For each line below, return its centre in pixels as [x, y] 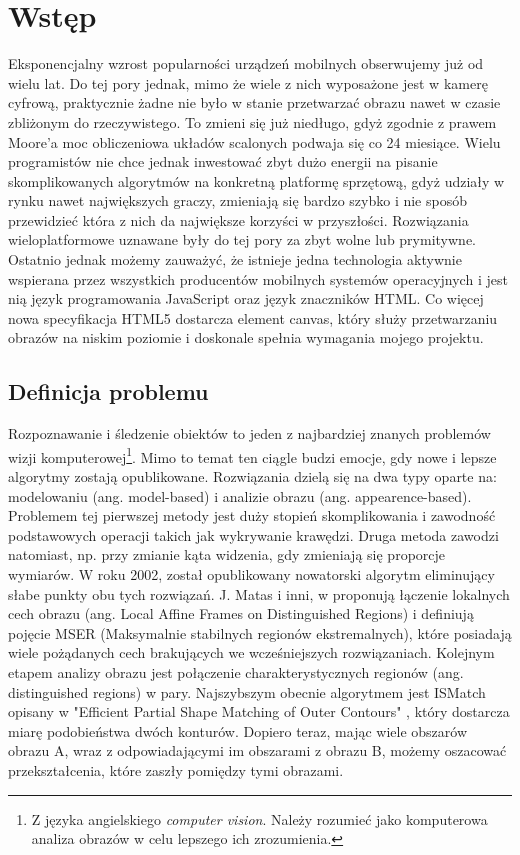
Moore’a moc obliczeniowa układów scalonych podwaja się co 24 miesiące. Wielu [254, 141]
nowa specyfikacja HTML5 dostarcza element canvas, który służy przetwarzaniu [253, 317]
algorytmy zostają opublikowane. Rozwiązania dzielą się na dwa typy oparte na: [252, 476]
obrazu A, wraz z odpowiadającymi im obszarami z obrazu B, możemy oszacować [257, 750]
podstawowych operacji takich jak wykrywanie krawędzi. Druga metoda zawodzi [253, 534]
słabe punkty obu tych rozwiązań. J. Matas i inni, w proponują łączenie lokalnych [259, 593]
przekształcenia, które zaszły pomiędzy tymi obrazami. [176, 769]
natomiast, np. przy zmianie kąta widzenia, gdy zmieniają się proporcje [227, 554]
